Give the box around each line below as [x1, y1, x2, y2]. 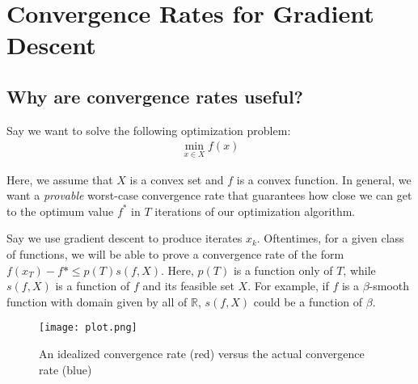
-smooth [369, 277, 410, 294]
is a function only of [233, 261, 333, 278]
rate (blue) [39, 361, 92, 378]
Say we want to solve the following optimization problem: [6, 121, 291, 138]
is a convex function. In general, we [236, 171, 412, 188]
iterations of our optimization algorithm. [154, 202, 356, 219]
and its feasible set [142, 277, 234, 294]
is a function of [55, 277, 130, 294]
